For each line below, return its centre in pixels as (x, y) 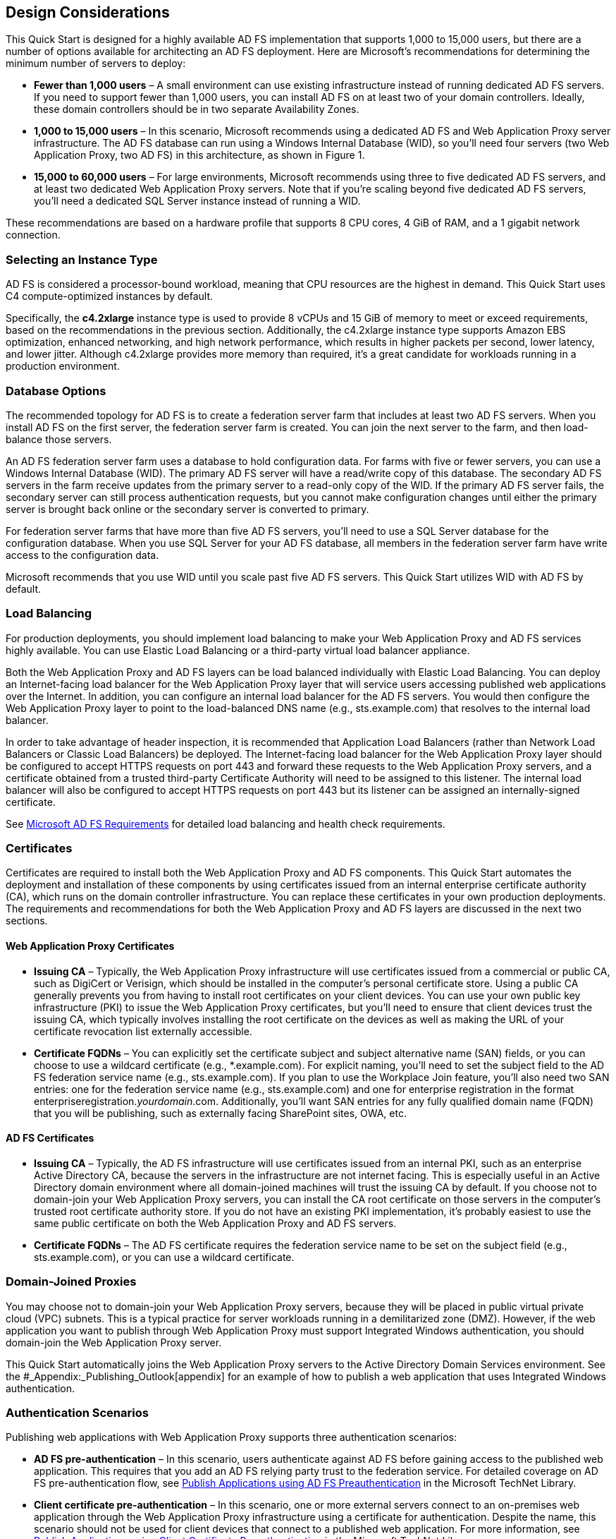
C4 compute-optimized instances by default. (110, 296)
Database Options (56, 391)
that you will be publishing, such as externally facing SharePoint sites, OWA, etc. (220, 1113)
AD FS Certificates (50, 1138)
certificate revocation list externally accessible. (143, 1031)
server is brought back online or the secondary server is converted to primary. (187, 509)
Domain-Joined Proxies (71, 1282)
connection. (33, 235)
